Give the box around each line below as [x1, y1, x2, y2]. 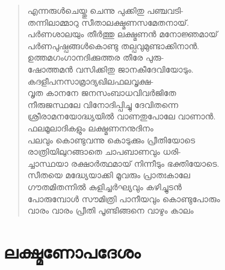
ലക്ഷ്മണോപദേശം [4, 239, 141, 263]
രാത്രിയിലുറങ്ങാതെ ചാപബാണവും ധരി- [27, 145, 181, 158]
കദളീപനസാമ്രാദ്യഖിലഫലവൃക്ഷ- [27, 74, 154, 87]
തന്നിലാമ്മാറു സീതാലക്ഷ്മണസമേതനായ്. [27, 16, 190, 28]
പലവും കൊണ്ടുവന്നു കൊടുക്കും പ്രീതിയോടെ [27, 133, 196, 146]
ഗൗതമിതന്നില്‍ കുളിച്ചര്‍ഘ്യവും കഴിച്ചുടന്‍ [27, 180, 182, 193]
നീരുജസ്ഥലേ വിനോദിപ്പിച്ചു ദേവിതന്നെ [27, 98, 179, 110]
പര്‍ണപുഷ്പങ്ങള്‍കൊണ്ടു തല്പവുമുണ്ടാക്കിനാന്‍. [27, 39, 200, 52]
